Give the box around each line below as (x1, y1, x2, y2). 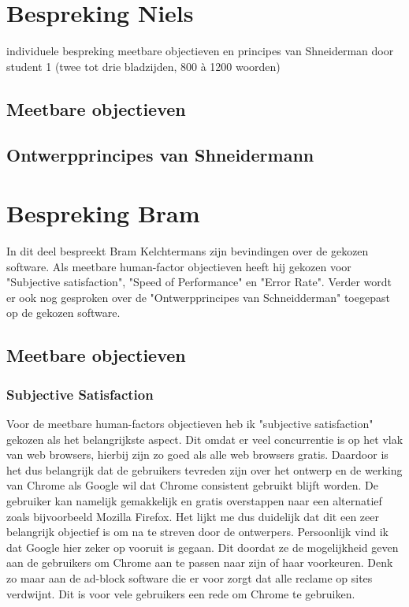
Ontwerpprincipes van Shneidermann (6, 143, 314, 167)
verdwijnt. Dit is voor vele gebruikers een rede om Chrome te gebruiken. (6, 585, 355, 601)
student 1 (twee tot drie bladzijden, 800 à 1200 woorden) (6, 58, 281, 74)
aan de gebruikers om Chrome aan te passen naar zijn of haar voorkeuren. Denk (6, 554, 393, 571)
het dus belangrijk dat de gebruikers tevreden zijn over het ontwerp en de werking (6, 461, 403, 478)
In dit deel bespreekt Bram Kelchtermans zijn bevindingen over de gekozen (6, 243, 369, 259)
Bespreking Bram (6, 197, 200, 229)
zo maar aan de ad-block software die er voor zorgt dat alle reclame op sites (6, 569, 373, 586)
